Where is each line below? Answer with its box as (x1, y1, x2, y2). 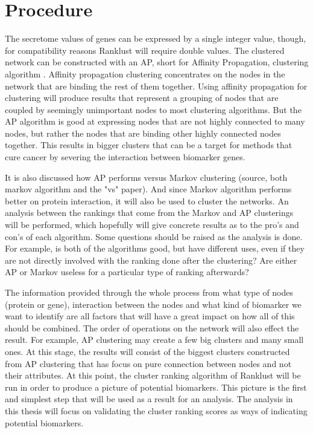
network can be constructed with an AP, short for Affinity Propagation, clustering (5, 56, 309, 68)
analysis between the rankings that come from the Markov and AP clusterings (5, 206, 294, 219)
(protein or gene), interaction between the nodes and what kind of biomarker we (5, 298, 302, 310)
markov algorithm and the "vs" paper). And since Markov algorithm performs (5, 183, 292, 195)
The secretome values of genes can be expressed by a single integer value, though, (5, 32, 306, 45)
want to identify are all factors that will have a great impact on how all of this (5, 310, 295, 322)
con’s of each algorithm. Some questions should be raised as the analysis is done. (5, 230, 303, 243)
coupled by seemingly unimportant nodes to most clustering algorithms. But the (5, 103, 302, 116)
